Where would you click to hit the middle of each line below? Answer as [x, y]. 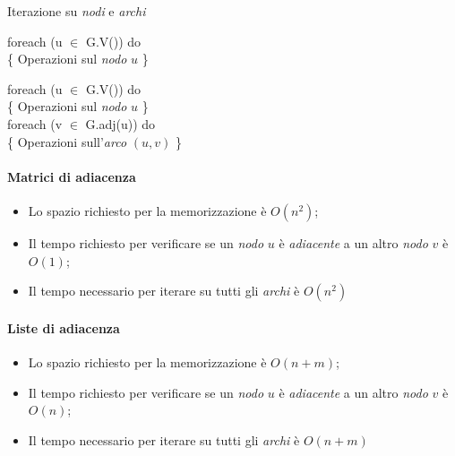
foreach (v [35, 123]
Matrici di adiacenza [72, 176]
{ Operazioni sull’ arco [67, 141]
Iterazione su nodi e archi [77, 11]
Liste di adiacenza [64, 327]
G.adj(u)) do [120, 123]
